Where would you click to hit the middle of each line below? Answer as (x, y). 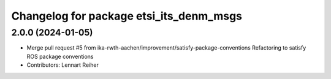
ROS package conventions (60, 56)
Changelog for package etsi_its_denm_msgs (127, 16)
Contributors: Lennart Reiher (63, 65)
